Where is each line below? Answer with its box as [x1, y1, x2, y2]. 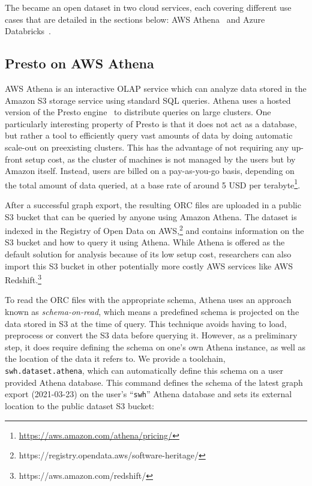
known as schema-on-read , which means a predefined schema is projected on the [5, 305, 299, 318]
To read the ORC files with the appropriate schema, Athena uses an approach [5, 293, 292, 306]
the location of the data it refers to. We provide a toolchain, [5, 352, 226, 365]
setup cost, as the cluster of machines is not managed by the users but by [25, 152, 296, 165]
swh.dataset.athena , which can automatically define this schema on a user [5, 364, 283, 377]
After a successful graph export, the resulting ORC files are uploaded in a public [5, 198, 301, 211]
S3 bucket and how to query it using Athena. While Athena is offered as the [5, 236, 285, 248]
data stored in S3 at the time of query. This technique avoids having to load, [5, 317, 287, 329]
